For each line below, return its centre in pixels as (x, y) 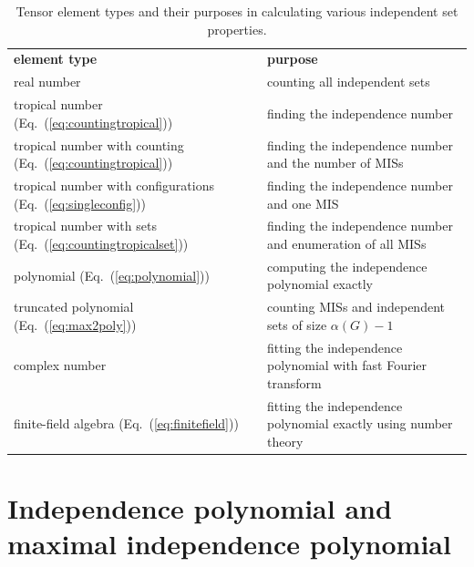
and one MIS (303, 203)
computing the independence (347, 266)
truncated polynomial (74, 307)
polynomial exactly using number (360, 423)
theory (285, 441)
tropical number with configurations (114, 185)
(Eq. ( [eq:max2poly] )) (75, 324)
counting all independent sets (349, 82)
